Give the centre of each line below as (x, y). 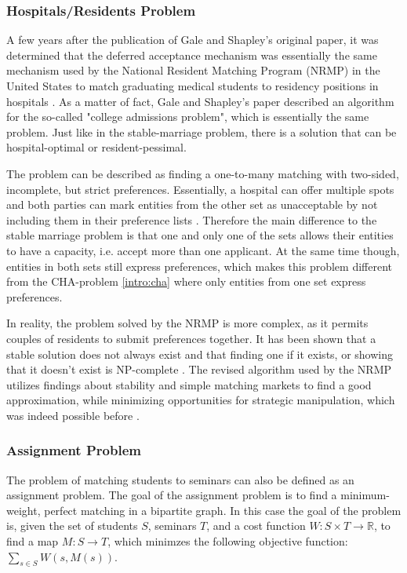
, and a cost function (256, 526)
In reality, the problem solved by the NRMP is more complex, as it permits (187, 323)
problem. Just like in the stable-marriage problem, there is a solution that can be (202, 131)
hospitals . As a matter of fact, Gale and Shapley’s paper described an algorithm (200, 101)
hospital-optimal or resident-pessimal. (96, 147)
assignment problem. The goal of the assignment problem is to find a (172, 495)
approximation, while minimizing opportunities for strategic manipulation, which (201, 400)
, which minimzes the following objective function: (228, 541)
